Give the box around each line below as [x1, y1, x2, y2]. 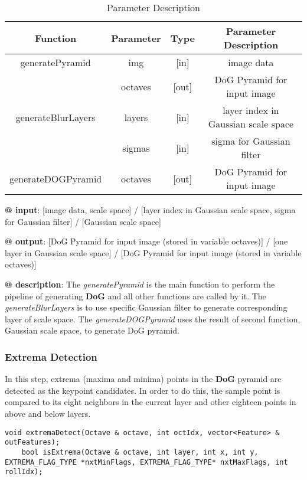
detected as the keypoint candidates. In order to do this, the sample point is [5, 384, 280, 396]
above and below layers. [5, 407, 91, 419]
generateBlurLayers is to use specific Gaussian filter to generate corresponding [5, 301, 288, 314]
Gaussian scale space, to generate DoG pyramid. [5, 324, 179, 337]
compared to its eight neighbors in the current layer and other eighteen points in [5, 396, 296, 408]
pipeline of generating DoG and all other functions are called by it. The [5, 289, 266, 302]
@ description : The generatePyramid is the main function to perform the [5, 277, 275, 290]
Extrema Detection [5, 349, 97, 364]
